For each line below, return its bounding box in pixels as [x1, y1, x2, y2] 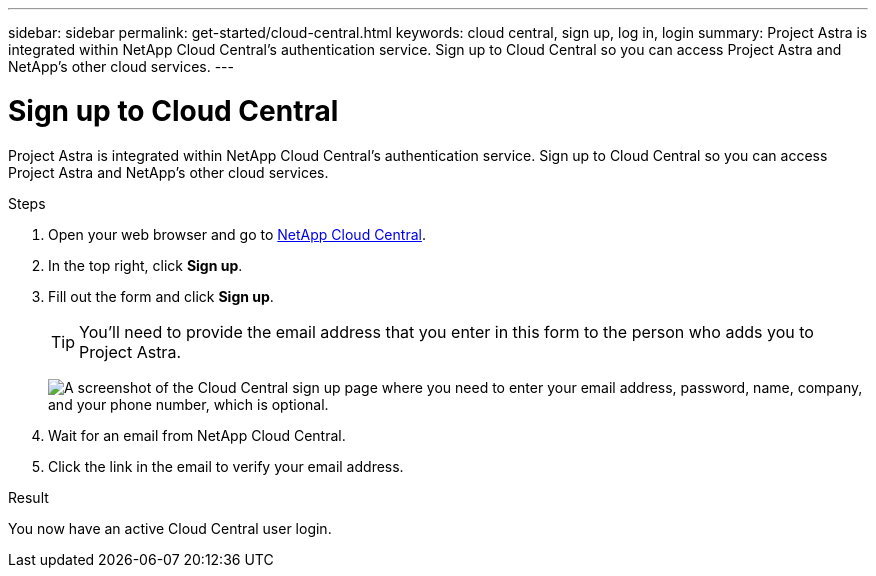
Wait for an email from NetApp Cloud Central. [48, 426, 346, 444]
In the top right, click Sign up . [48, 256, 243, 274]
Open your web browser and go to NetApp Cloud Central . [48, 225, 426, 243]
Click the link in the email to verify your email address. [48, 457, 404, 475]
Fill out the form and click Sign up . [48, 287, 274, 305]
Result [8, 488, 49, 506]
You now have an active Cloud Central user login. [8, 519, 332, 537]
